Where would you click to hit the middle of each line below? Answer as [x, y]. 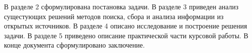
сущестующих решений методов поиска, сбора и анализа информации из [114, 16]
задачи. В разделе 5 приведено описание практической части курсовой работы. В [126, 35]
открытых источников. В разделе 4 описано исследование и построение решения [126, 26]
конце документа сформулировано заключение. [74, 45]
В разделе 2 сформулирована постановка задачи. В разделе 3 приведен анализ [121, 6]
